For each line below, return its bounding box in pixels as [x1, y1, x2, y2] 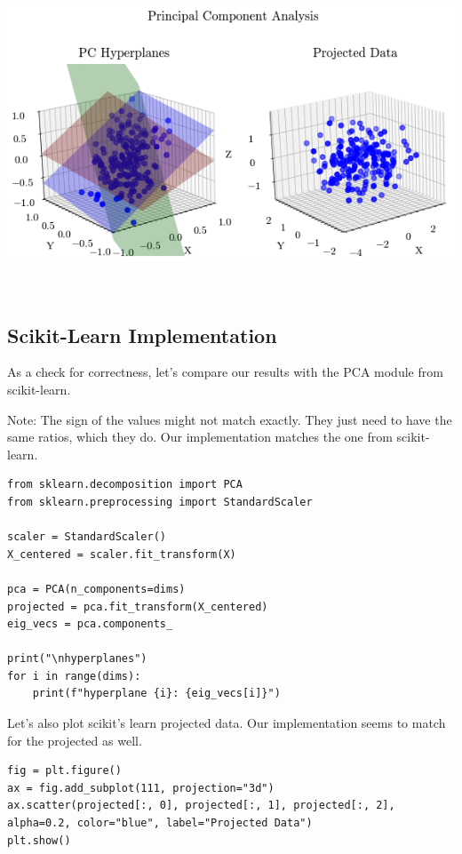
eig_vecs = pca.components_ [7, 618, 173, 631]
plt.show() [7, 834, 71, 847]
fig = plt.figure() [7, 764, 122, 778]
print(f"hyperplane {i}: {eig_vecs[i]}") [32, 687, 281, 700]
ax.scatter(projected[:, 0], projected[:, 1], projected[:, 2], [7, 799, 395, 812]
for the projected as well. [7, 730, 142, 749]
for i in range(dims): [7, 669, 141, 682]
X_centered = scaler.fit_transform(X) [7, 547, 236, 561]
